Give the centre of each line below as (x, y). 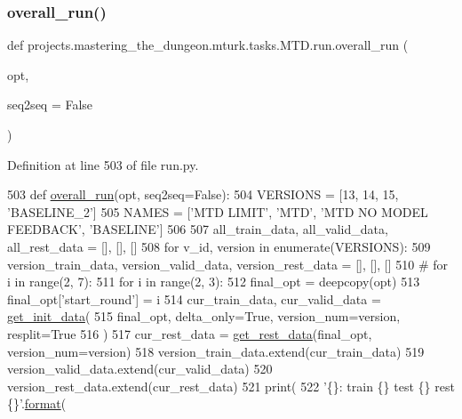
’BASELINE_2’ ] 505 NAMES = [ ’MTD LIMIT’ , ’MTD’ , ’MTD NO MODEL (218, 211)
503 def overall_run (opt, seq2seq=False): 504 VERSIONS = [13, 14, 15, (203, 194)
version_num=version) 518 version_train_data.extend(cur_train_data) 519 (216, 351)
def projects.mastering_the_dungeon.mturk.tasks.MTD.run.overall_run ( (208, 45)
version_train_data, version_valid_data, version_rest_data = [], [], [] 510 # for (228, 264)
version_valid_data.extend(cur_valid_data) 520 (140, 369)
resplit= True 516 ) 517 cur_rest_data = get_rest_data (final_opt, (190, 333)
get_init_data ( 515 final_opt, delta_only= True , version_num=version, (204, 316)
